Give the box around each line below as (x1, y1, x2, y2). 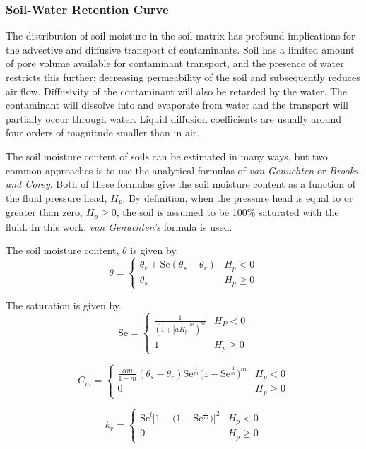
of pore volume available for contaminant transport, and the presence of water (6, 56, 344, 71)
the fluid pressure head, (6, 190, 107, 205)
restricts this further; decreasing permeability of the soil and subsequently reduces (6, 70, 360, 84)
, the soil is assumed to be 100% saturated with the (116, 205, 339, 220)
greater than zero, (6, 205, 83, 220)
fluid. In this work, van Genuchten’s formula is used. (6, 219, 232, 234)
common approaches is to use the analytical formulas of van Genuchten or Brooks (6, 162, 358, 177)
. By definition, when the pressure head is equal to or (122, 190, 353, 205)
